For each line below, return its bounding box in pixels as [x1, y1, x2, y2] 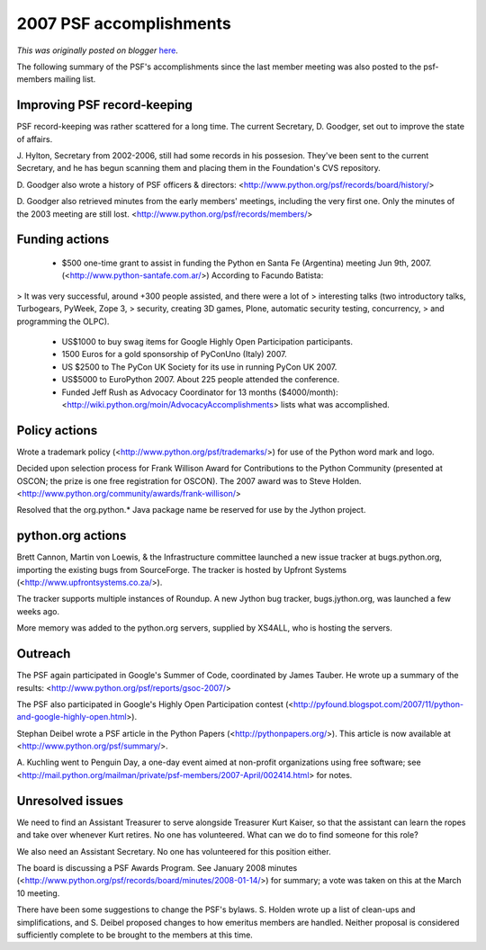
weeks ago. [16, 605, 60, 616]
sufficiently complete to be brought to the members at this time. [16, 929, 254, 940]
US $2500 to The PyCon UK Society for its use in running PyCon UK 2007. [61, 361, 337, 372]
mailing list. [54, 74, 96, 85]
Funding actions [16, 232, 110, 247]
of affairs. [16, 133, 53, 144]
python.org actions [16, 528, 127, 543]
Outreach [16, 646, 71, 661]
